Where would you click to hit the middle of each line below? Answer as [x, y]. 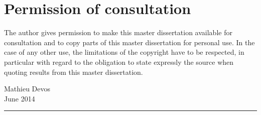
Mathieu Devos [27, 89]
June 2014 [20, 98]
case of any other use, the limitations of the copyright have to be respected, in [124, 52]
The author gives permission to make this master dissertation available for [118, 32]
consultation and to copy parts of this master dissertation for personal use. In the [129, 42]
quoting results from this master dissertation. [74, 72]
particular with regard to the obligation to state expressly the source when [119, 62]
